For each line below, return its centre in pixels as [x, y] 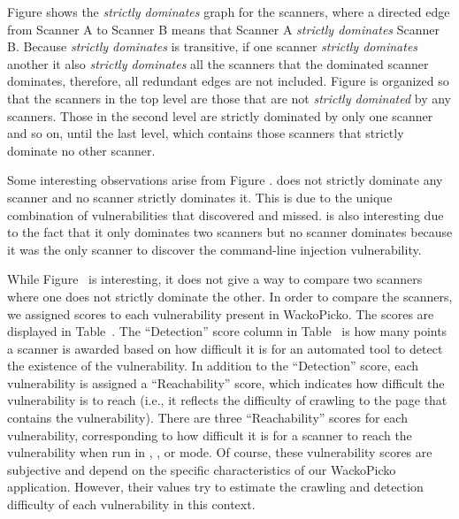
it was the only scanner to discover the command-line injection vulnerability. [214, 249]
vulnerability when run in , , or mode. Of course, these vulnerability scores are [220, 452]
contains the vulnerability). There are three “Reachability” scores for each [207, 418]
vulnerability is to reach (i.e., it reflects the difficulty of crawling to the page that [227, 400]
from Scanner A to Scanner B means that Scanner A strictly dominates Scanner [223, 29]
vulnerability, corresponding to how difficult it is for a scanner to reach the [210, 435]
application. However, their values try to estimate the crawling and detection [215, 487]
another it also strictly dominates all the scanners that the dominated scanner [218, 63]
